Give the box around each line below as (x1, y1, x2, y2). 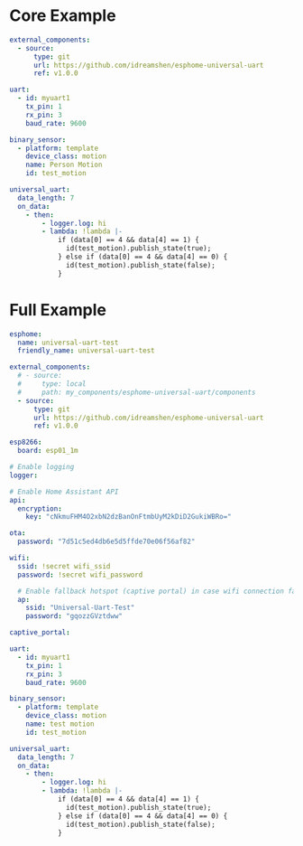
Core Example (9, 5, 116, 26)
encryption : (17, 503, 63, 513)
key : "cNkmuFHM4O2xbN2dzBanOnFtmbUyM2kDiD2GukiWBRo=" (25, 512, 232, 522)
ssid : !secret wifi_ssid (17, 561, 111, 570)
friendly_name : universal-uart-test (17, 346, 155, 355)
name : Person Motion (25, 160, 103, 170)
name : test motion (25, 719, 95, 728)
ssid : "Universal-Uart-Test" (25, 603, 135, 613)
